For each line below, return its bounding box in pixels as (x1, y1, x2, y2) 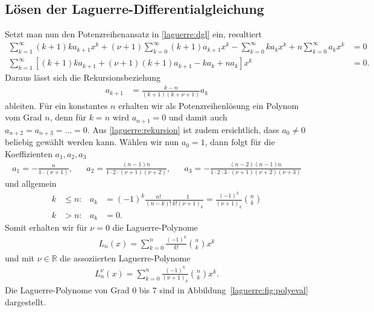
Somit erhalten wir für (5, 221, 87, 234)
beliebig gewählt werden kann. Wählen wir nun (5, 136, 179, 148)
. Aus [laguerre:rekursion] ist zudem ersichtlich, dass (87, 123, 279, 136)
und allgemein (5, 176, 57, 189)
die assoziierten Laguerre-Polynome (60, 251, 191, 264)
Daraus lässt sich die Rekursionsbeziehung (5, 71, 160, 84)
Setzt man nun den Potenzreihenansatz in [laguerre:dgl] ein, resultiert (5, 28, 262, 40)
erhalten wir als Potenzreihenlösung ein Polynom (118, 99, 299, 111)
